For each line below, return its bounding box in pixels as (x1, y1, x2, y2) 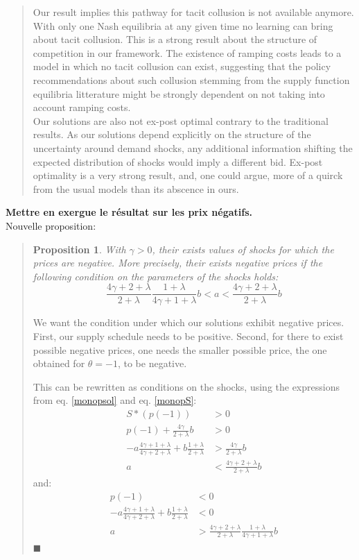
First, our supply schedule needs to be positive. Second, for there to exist (33, 328, 344, 343)
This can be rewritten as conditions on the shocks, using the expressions (33, 379, 340, 393)
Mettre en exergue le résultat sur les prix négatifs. (6, 205, 252, 219)
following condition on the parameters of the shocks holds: (33, 269, 279, 283)
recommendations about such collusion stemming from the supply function (33, 72, 350, 87)
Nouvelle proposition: (6, 218, 96, 232)
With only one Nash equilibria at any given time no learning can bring (33, 18, 333, 33)
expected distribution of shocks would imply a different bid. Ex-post (33, 154, 323, 169)
